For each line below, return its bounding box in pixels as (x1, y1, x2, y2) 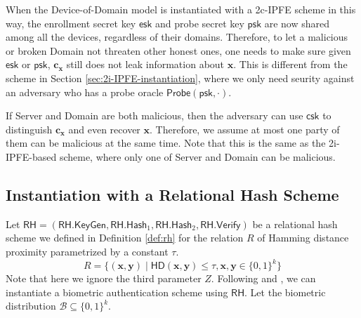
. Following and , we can (211, 271, 316, 286)
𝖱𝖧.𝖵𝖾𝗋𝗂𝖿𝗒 (200, 220, 241, 230)
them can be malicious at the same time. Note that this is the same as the (6, 135, 326, 150)
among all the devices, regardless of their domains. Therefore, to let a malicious (6, 29, 348, 44)
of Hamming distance (257, 230, 349, 245)
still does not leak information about (66, 57, 225, 72)
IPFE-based (6, 149, 57, 164)
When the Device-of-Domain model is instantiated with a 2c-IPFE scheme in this (6, 2, 356, 16)
